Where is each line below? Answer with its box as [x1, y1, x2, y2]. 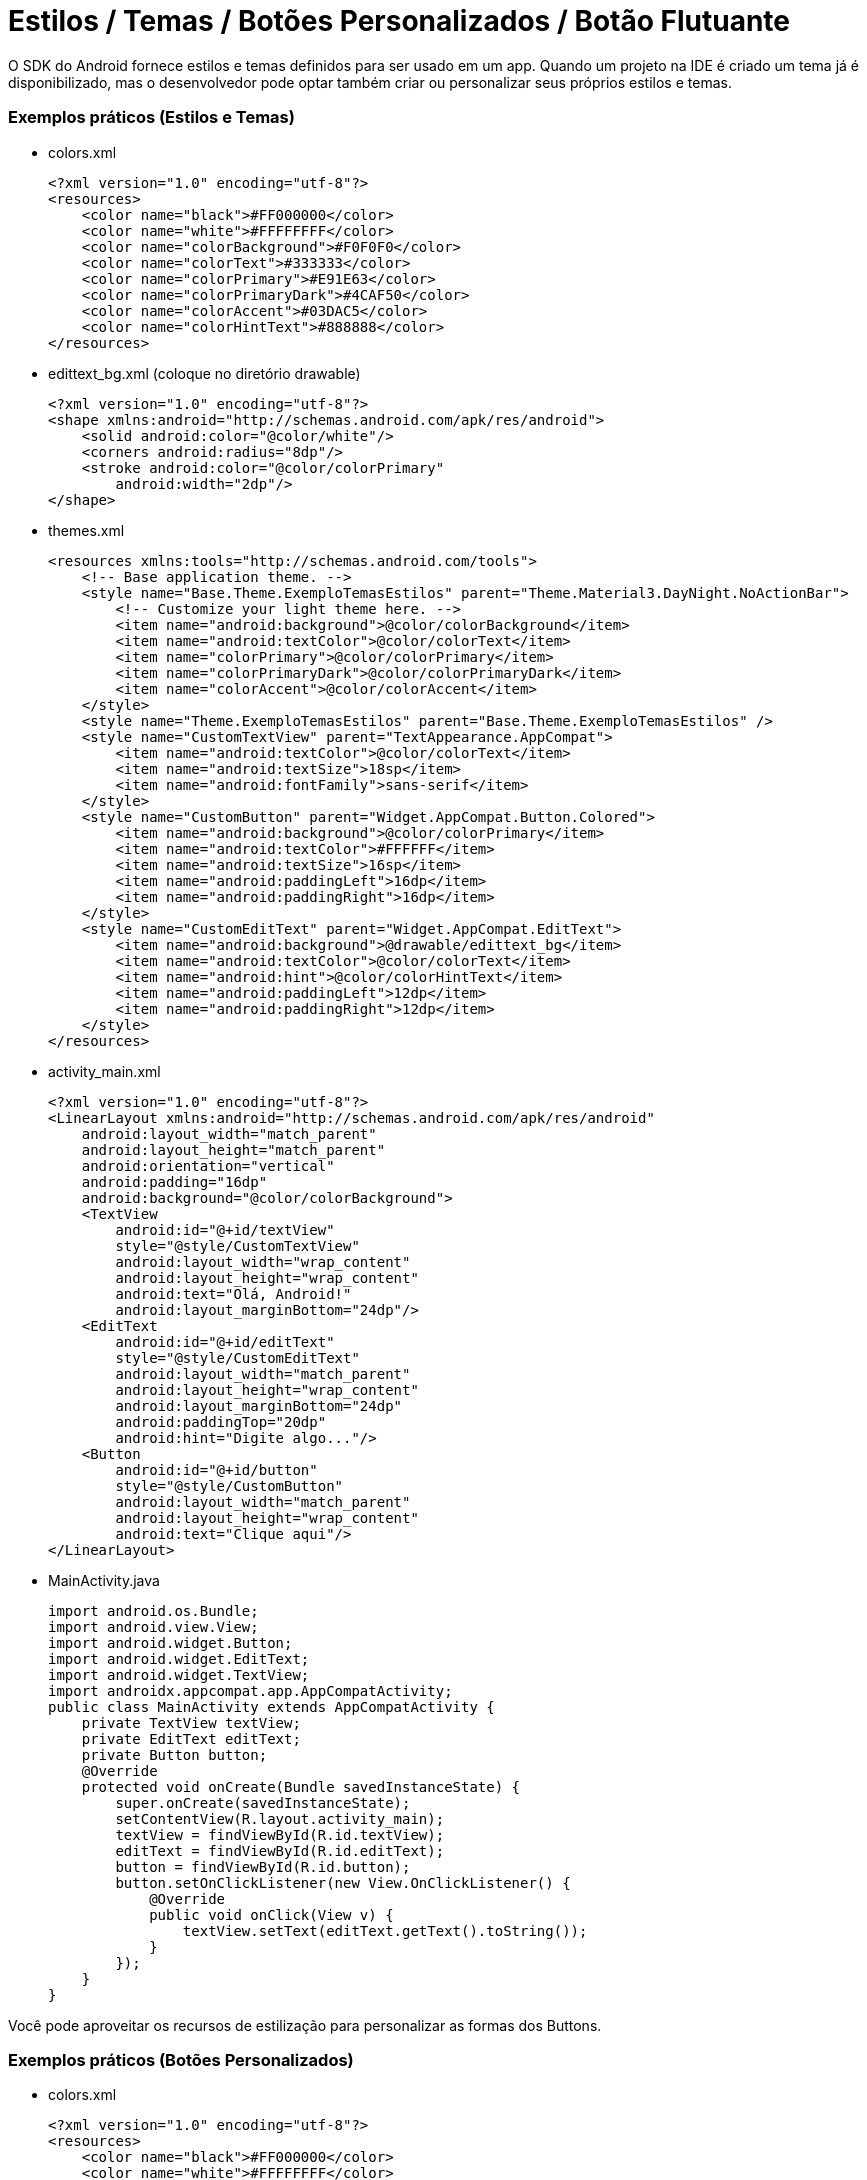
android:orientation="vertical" [81, 1157, 335, 1174]
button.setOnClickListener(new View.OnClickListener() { [115, 1874, 571, 1891]
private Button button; [81, 1746, 268, 1763]
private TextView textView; [81, 1714, 301, 1731]
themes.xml [48, 521, 125, 539]
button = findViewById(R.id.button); [115, 1858, 411, 1875]
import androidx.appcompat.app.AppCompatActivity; [48, 1682, 453, 1699]
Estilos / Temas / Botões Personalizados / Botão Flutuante [8, 4, 791, 38]
